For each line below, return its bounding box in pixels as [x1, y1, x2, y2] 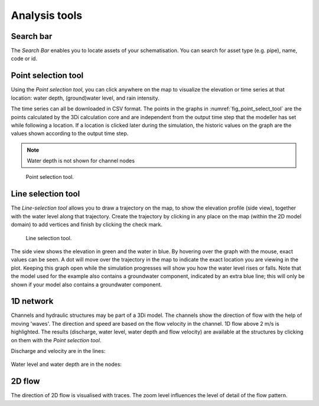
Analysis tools [11, 9, 83, 22]
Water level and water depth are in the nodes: [11, 361, 122, 368]
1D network [11, 296, 54, 306]
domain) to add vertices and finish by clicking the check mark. [11, 221, 162, 228]
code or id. [11, 55, 38, 62]
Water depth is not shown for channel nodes [27, 157, 135, 165]
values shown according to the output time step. [11, 130, 129, 137]
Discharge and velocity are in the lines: [11, 347, 106, 354]
